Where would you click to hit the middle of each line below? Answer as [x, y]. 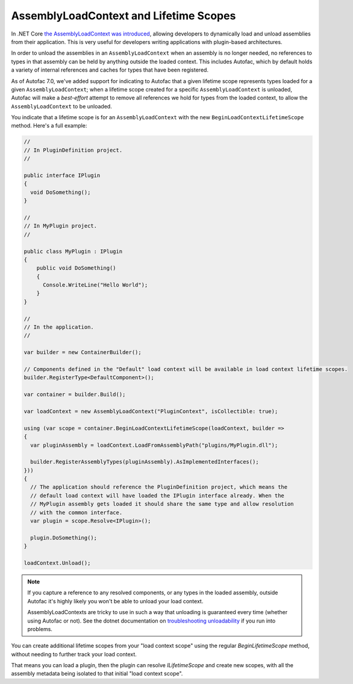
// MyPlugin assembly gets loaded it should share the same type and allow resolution [162, 504]
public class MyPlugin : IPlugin [73, 251]
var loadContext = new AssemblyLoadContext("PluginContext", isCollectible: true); [151, 411]
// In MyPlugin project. [61, 226]
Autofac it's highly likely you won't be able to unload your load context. [115, 601]
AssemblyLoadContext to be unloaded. [62, 106]
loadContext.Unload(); [57, 563]
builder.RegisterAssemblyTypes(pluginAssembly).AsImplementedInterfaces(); [145, 462]
